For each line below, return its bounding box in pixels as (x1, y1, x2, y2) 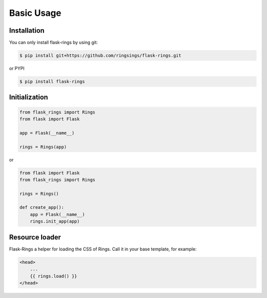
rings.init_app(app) (30, 219, 80, 224)
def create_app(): (19, 205, 64, 210)
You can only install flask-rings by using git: (9, 40, 98, 46)
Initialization (9, 93, 48, 102)
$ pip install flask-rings (19, 79, 85, 84)
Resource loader (9, 233, 61, 241)
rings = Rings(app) (19, 144, 67, 150)
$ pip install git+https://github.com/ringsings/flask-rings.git (19, 53, 181, 59)
